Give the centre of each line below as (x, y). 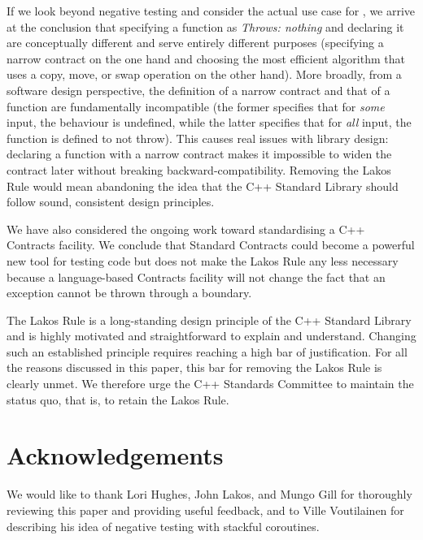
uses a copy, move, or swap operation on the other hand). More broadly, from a (204, 74)
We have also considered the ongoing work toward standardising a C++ (186, 229)
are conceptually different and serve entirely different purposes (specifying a (195, 43)
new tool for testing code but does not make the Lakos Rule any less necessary (203, 260)
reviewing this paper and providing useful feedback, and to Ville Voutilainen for (205, 510)
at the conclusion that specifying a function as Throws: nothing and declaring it (205, 26)
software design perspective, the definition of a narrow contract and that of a (198, 90)
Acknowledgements (115, 455)
